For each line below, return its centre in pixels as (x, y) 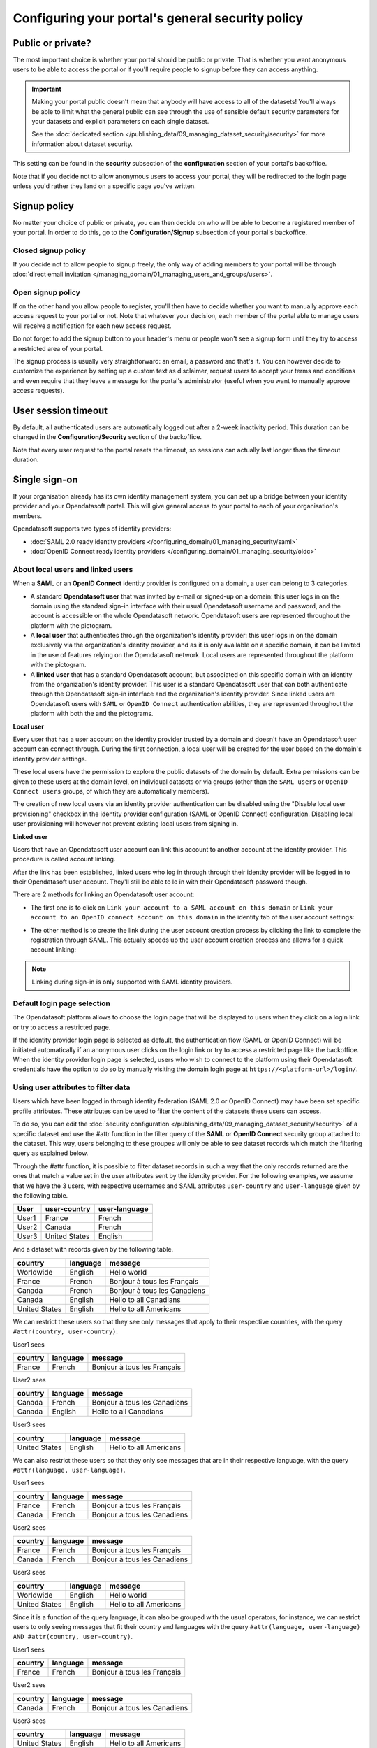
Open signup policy (46, 292)
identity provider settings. (50, 759)
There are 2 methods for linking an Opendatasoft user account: (104, 894)
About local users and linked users (73, 569)
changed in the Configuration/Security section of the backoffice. (108, 437)
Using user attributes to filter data (72, 1087)
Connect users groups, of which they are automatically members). (111, 791)
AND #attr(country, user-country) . (73, 1637)
